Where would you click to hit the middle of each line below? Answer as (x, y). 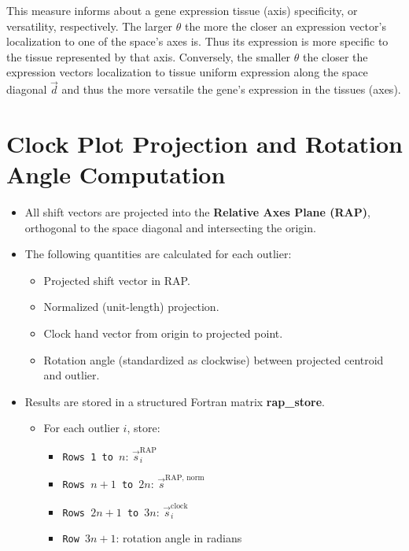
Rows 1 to (88, 457)
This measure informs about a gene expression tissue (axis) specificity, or (182, 10)
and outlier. (72, 375)
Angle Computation (116, 174)
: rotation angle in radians (179, 538)
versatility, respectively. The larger (90, 26)
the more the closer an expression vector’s (286, 26)
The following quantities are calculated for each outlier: (158, 254)
